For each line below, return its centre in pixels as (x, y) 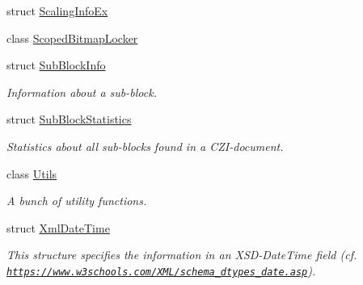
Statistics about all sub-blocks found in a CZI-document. (145, 146)
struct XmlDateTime (58, 227)
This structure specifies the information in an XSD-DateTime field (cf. (182, 255)
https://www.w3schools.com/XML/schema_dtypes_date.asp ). (161, 270)
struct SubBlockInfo (56, 65)
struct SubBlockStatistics (69, 119)
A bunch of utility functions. (77, 201)
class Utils (32, 173)
